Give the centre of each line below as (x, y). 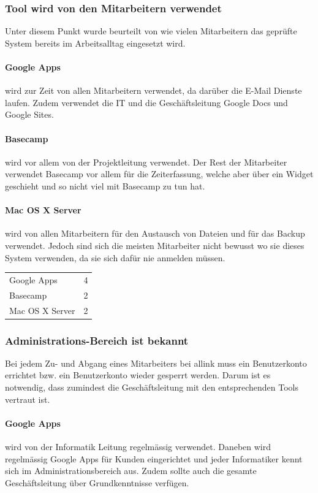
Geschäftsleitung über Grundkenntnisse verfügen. (97, 482)
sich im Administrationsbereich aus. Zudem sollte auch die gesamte (131, 471)
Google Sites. (29, 114)
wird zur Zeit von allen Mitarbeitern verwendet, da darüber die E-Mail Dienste (153, 90)
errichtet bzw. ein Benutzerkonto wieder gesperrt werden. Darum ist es (138, 375)
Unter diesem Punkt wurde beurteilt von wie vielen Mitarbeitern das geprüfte (151, 31)
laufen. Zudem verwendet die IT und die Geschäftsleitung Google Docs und (146, 102)
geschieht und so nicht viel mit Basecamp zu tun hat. (105, 185)
